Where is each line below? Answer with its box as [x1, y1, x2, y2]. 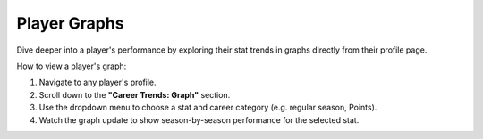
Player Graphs [16, 13, 124, 33]
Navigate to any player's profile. [38, 77, 157, 88]
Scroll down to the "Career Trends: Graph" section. [38, 89, 231, 100]
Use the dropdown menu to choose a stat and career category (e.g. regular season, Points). [38, 102, 377, 113]
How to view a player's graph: [16, 61, 127, 71]
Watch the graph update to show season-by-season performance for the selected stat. [38, 114, 360, 125]
